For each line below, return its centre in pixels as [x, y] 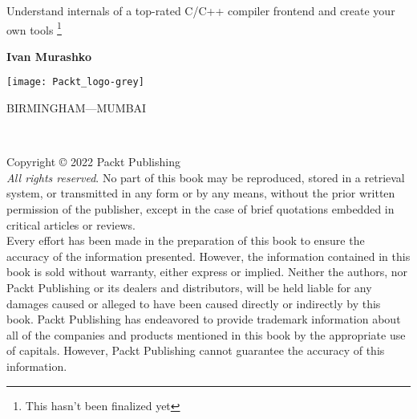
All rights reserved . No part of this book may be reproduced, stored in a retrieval [206, 177]
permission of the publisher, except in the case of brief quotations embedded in [200, 209]
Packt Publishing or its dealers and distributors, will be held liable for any [189, 288]
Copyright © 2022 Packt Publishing [93, 162]
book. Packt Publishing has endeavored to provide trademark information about [204, 319]
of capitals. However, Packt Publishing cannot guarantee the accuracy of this [196, 350]
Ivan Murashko [49, 56]
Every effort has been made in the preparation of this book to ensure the [186, 240]
